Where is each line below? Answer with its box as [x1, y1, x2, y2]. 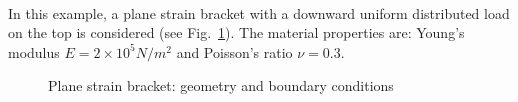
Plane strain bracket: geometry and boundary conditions [48, 75, 394, 96]
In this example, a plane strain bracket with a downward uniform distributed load [8, 2, 510, 23]
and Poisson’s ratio [176, 41, 293, 62]
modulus [8, 41, 60, 62]
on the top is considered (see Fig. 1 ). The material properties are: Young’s [8, 22, 465, 43]
